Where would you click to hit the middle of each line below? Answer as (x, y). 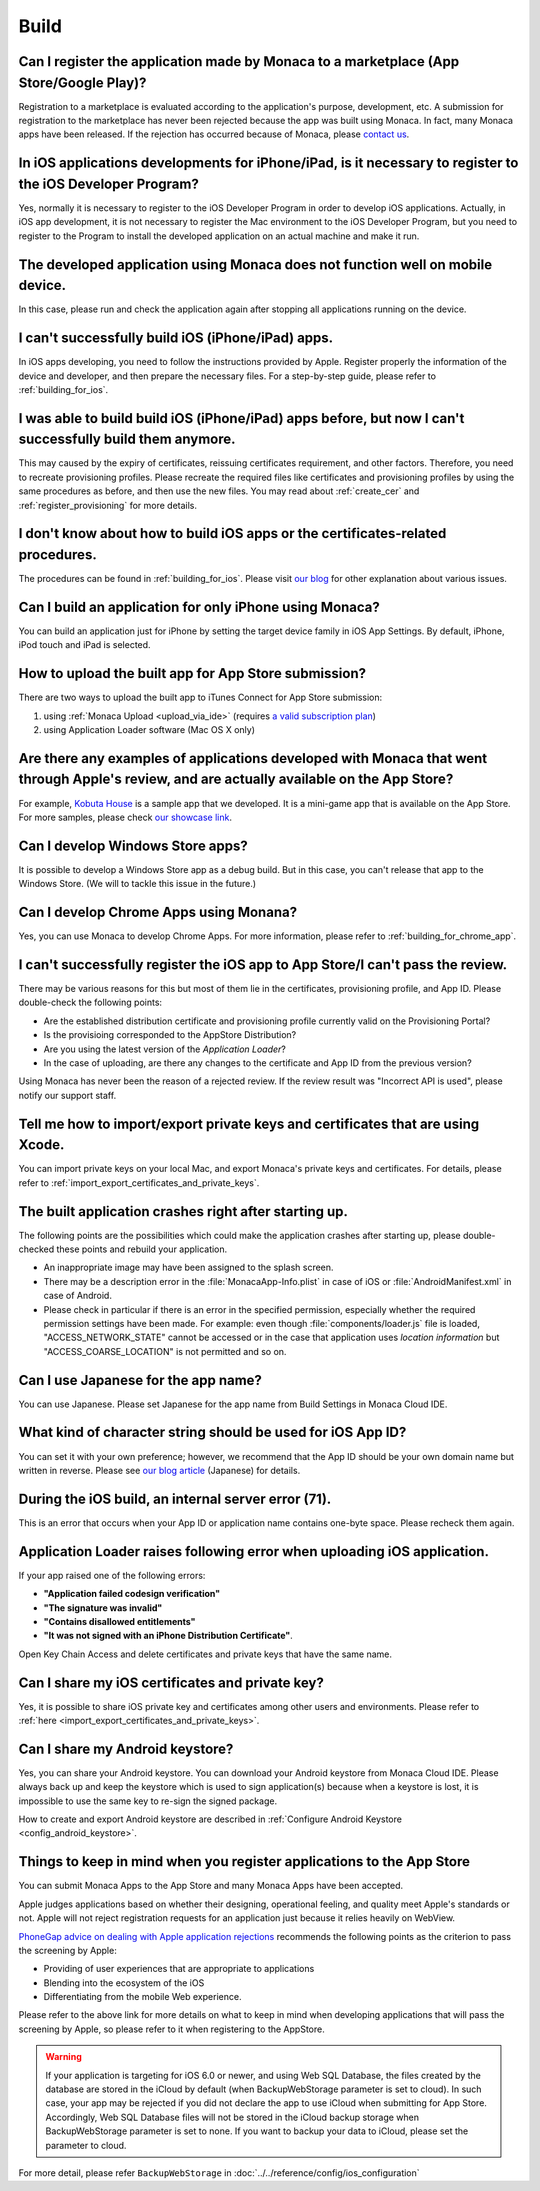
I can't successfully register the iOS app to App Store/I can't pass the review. (263, 964)
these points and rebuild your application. (142, 1249)
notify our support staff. (67, 1095)
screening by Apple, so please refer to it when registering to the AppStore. (171, 2029)
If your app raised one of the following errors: (112, 1575)
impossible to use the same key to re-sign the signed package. (148, 1801)
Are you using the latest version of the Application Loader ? (165, 1049)
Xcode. (41, 1145)
